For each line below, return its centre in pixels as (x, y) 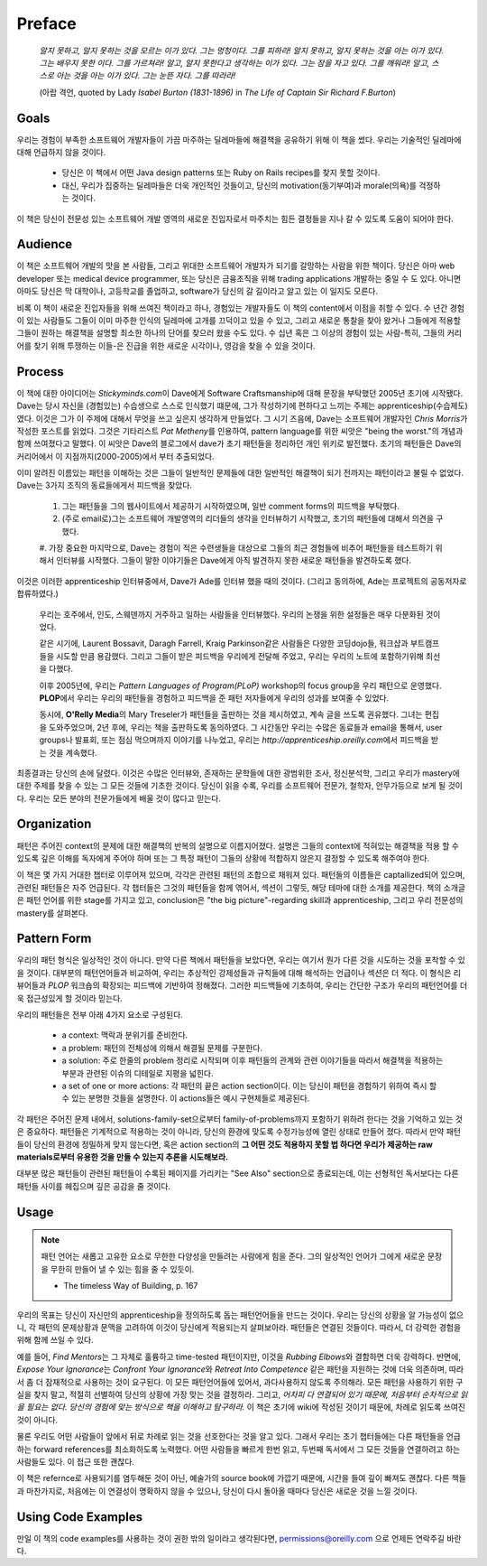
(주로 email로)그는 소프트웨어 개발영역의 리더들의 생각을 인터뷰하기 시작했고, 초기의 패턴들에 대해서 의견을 (248, 518)
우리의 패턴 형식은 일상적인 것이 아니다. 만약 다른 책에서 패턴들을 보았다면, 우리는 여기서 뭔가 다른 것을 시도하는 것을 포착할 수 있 (241, 960)
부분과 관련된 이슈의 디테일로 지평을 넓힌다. (138, 1073)
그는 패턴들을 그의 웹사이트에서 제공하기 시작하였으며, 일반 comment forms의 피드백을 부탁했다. (231, 506)
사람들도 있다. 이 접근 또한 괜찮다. (76, 1461)
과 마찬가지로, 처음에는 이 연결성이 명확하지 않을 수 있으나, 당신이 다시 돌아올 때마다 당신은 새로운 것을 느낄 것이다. (217, 1491)
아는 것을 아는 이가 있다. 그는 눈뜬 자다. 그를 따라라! (146, 76)
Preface (46, 23)
